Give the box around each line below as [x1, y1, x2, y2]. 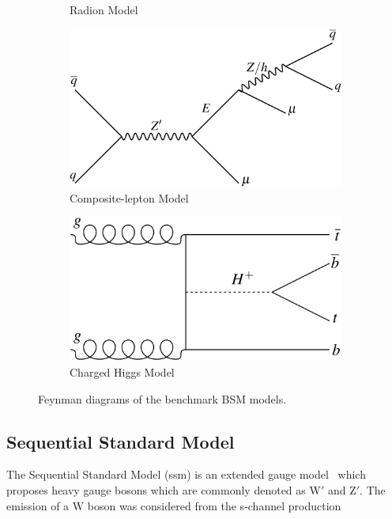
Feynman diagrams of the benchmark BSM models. [38, 390, 287, 407]
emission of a [6, 497, 70, 513]
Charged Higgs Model [70, 364, 175, 380]
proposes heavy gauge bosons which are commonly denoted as [6, 481, 306, 498]
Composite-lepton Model [70, 189, 189, 206]
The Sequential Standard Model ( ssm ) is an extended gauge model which [6, 466, 366, 483]
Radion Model [70, 2, 138, 17]
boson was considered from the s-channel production [87, 497, 341, 513]
